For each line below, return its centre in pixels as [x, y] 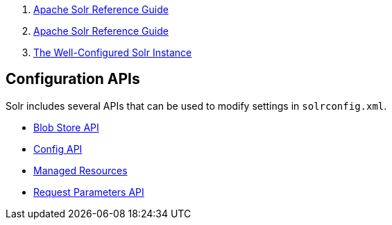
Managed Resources [80, 170]
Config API [58, 149]
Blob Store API [66, 127]
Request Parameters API [89, 192]
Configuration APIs [73, 79]
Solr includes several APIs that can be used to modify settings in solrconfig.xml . [196, 106]
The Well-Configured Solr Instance [113, 52]
